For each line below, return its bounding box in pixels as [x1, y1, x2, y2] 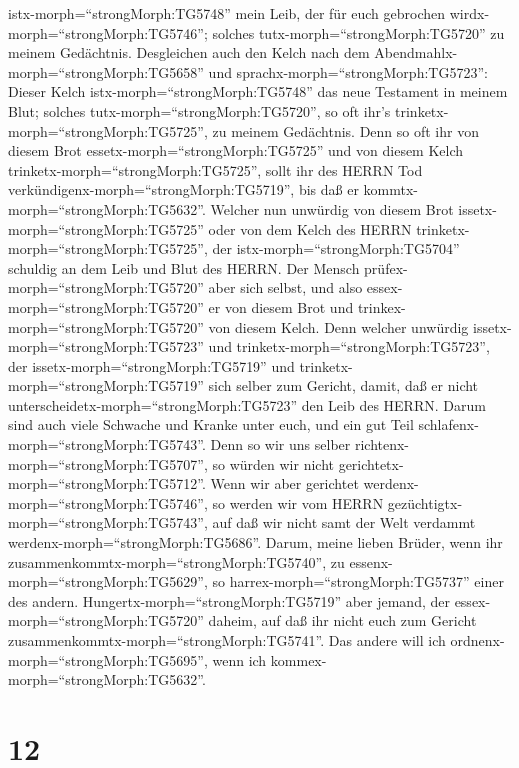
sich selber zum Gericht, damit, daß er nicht [208, 375, 479, 396]
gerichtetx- [338, 453, 404, 474]
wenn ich [212, 649, 267, 670]
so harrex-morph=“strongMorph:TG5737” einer [212, 571, 504, 592]
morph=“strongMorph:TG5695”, [8, 649, 208, 670]
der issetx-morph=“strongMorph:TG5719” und [8, 355, 295, 376]
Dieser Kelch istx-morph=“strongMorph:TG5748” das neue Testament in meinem [8, 81, 508, 102]
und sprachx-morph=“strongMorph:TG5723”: [208, 61, 488, 82]
